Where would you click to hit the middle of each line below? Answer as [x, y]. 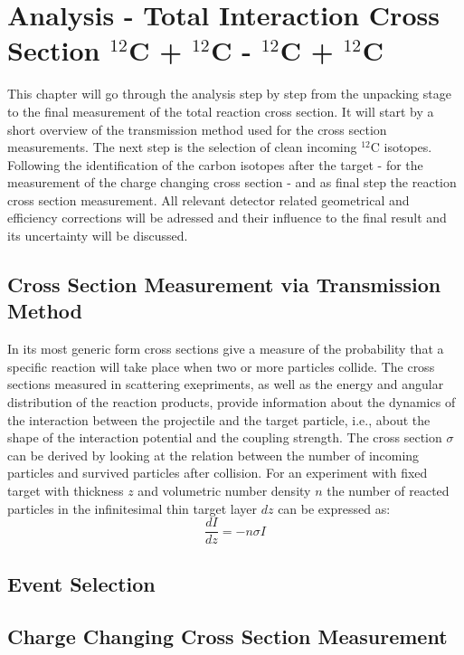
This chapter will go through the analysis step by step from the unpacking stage [229, 94]
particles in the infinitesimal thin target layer [133, 508]
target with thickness [66, 490]
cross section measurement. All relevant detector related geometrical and [208, 199]
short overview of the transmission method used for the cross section [197, 129]
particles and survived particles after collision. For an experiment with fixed [218, 473]
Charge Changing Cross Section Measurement [227, 636]
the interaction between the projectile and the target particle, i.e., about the [219, 419]
